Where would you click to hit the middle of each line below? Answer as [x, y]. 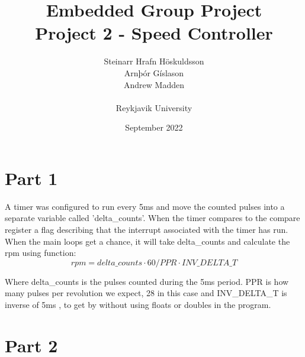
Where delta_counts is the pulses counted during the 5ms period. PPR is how [147, 281]
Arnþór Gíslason [154, 72]
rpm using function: [41, 253]
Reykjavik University [154, 107]
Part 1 [31, 178]
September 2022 [154, 127]
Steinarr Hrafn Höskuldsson [154, 61]
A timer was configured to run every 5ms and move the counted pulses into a [145, 206]
